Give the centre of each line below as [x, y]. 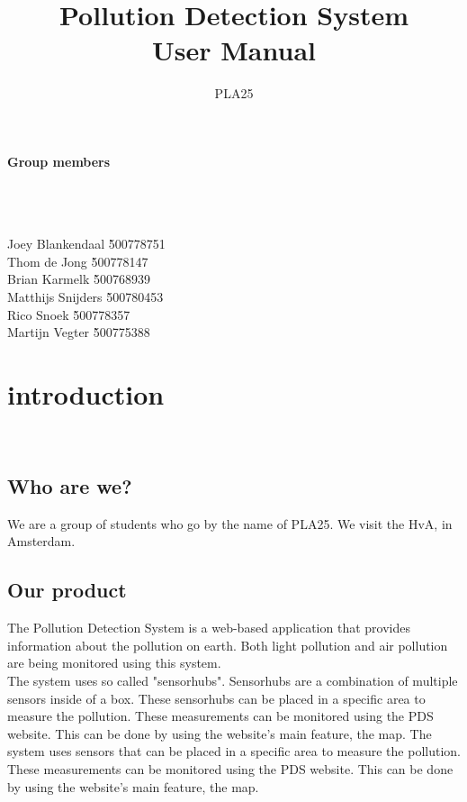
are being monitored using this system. [114, 663]
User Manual [234, 50]
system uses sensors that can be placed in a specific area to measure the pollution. [234, 751]
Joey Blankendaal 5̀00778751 [86, 244]
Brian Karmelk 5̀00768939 [79, 279]
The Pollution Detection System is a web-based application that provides [209, 628]
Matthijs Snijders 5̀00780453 [85, 297]
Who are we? [70, 485]
